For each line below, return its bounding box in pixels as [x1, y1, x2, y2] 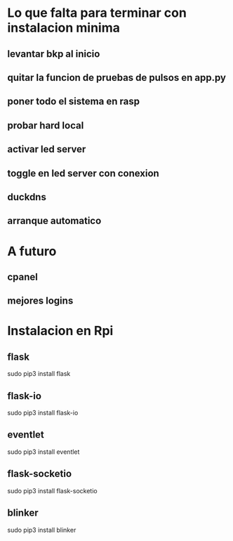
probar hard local [7, 119, 84, 131]
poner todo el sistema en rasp [7, 96, 140, 107]
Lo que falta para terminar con [7, 5, 187, 21]
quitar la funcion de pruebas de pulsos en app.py [7, 72, 227, 84]
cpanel [7, 270, 39, 282]
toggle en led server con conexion [7, 167, 159, 179]
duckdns [7, 191, 47, 203]
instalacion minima [7, 20, 121, 36]
